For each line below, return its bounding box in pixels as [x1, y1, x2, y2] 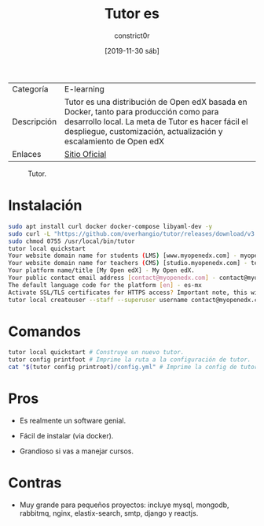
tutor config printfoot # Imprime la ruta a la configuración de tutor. [8, 356, 251, 364]
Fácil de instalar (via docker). [19, 431, 114, 440]
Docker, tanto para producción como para [64, 106, 219, 117]
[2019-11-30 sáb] [104, 46, 159, 55]
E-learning [64, 84, 104, 95]
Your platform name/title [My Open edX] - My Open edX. [8, 267, 195, 274]
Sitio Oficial [64, 148, 107, 159]
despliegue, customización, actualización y [64, 125, 223, 136]
